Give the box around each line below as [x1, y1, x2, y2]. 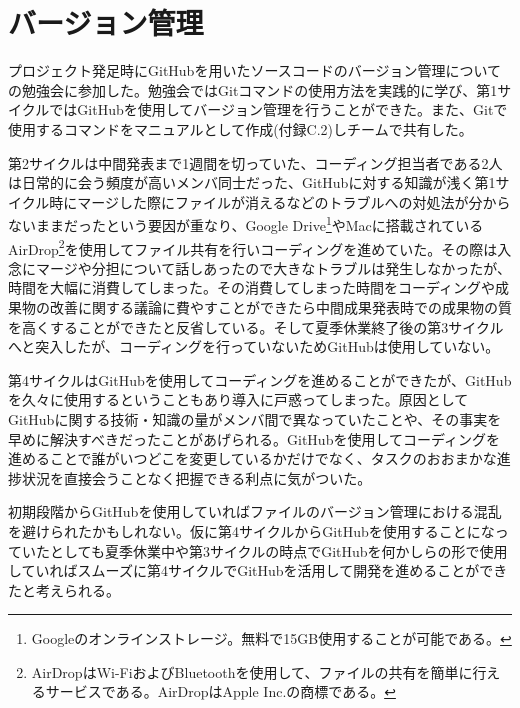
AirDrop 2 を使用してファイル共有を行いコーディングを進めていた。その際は [8, 235, 498, 259]
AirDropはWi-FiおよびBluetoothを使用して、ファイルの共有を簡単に [31, 661, 473, 682]
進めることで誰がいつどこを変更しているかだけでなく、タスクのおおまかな [8, 448, 497, 469]
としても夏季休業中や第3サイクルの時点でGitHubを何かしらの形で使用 [49, 540, 508, 561]
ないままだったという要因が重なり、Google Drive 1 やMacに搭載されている [8, 212, 484, 235]
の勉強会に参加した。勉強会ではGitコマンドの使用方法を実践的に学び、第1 [8, 79, 498, 100]
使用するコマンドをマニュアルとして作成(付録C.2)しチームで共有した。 [8, 118, 473, 139]
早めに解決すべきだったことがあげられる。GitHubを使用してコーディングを [8, 428, 501, 449]
